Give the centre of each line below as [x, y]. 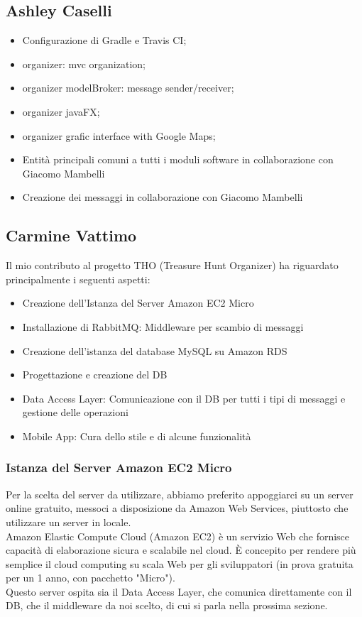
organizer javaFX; [61, 111]
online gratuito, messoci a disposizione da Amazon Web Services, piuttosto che [177, 508]
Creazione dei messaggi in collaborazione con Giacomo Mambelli [163, 197]
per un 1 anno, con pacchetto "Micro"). [90, 578]
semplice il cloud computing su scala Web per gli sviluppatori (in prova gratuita [180, 563]
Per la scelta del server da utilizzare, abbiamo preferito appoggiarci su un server [180, 494]
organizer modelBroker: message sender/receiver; [128, 88]
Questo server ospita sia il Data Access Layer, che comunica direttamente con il [179, 591]
